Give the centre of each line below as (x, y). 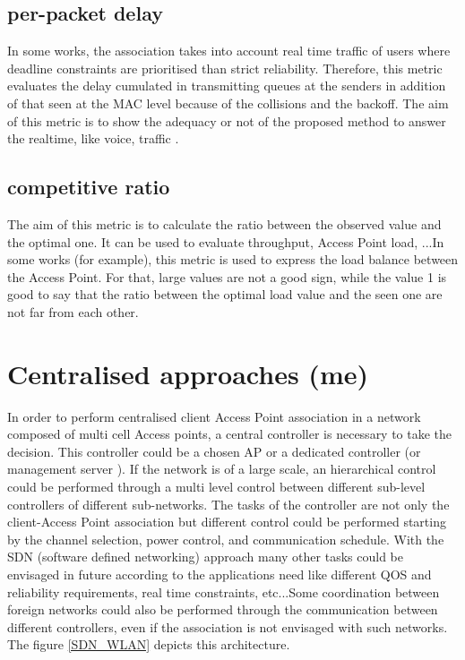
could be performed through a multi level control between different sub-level (216, 487)
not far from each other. (73, 311)
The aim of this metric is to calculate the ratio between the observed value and (224, 223)
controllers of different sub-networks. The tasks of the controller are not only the (228, 504)
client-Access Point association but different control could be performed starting (227, 522)
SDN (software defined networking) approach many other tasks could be (205, 557)
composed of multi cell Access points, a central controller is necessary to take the (230, 434)
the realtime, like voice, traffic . (93, 138)
